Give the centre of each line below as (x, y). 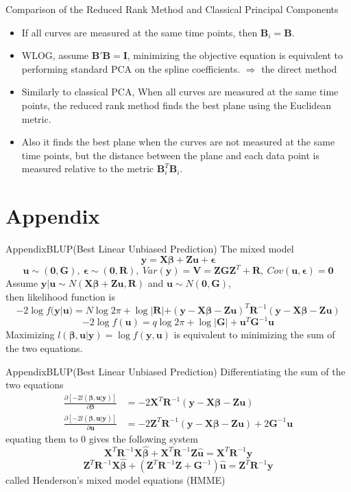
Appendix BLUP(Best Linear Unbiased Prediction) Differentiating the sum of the (175, 371)
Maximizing (30, 335)
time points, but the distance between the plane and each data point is (171, 155)
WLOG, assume (55, 55)
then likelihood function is (60, 296)
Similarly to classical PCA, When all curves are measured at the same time (180, 92)
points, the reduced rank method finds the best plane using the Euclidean (177, 105)
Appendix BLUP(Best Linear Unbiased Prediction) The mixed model (150, 249)
